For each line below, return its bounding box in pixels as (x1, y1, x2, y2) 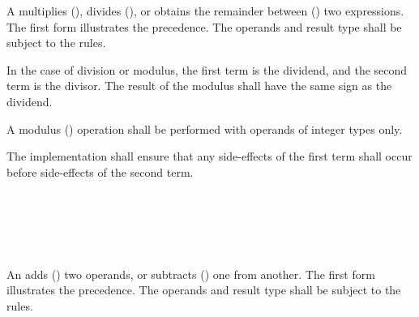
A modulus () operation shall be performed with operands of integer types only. (6, 120, 403, 137)
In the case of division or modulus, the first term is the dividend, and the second (6, 61, 408, 78)
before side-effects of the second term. (6, 163, 194, 180)
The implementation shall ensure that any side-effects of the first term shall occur (6, 148, 413, 165)
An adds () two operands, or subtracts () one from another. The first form (6, 265, 375, 282)
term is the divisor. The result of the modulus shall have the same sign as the (6, 77, 392, 94)
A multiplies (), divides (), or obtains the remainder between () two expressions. (6, 2, 404, 19)
